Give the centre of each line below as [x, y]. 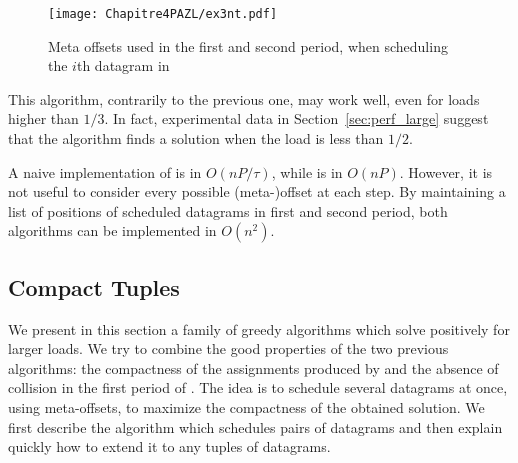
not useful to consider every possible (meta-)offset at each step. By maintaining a [257, 191]
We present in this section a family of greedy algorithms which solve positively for [259, 328]
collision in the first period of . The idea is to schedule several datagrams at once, [258, 387]
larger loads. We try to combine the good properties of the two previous [228, 348]
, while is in [307, 171]
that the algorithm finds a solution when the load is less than [196, 138]
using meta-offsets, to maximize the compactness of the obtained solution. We [246, 406]
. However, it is [446, 171]
